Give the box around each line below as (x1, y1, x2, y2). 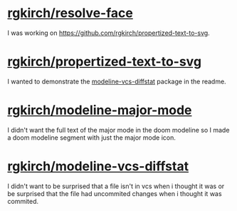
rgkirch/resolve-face (7, 5, 133, 21)
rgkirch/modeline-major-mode (7, 102, 192, 118)
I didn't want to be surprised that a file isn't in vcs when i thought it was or (7, 182, 225, 190)
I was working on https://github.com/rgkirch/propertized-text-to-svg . (7, 29, 210, 37)
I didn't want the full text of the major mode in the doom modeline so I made (7, 125, 230, 134)
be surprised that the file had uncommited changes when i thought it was (7, 189, 222, 197)
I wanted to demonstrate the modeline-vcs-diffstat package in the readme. (7, 77, 226, 86)
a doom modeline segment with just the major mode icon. (7, 133, 176, 142)
